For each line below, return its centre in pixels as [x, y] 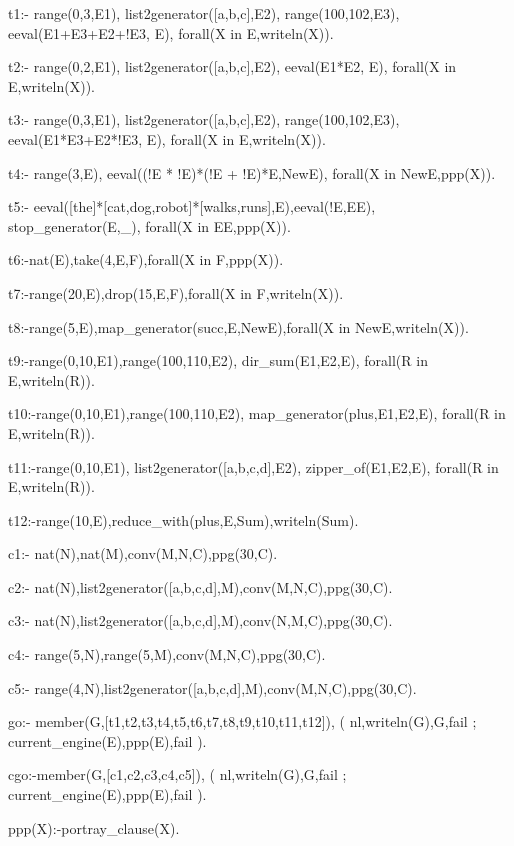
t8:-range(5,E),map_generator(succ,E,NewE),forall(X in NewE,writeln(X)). [238, 326]
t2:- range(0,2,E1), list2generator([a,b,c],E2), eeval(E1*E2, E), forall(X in [232, 66]
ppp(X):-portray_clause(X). [94, 827]
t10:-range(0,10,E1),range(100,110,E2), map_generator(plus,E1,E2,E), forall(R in [257, 413]
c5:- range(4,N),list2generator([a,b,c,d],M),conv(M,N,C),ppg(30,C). [212, 687]
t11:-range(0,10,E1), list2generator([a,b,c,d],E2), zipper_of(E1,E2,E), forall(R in [253, 466]
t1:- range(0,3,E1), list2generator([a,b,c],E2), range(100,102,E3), [204, 13]
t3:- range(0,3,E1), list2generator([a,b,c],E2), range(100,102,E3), [204, 119]
